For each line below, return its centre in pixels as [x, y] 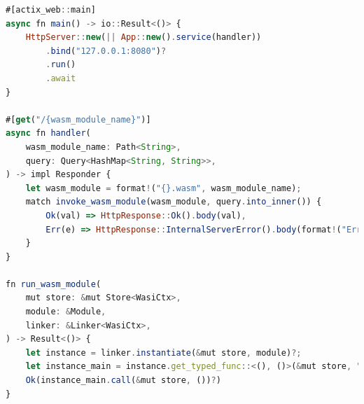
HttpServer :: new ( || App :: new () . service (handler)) [143, 37]
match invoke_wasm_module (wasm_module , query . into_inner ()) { [174, 202]
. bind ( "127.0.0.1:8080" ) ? [106, 51]
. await [61, 78]
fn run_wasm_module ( [54, 284]
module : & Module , [66, 312]
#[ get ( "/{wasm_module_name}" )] [78, 119]
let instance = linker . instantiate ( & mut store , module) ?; [163, 353]
